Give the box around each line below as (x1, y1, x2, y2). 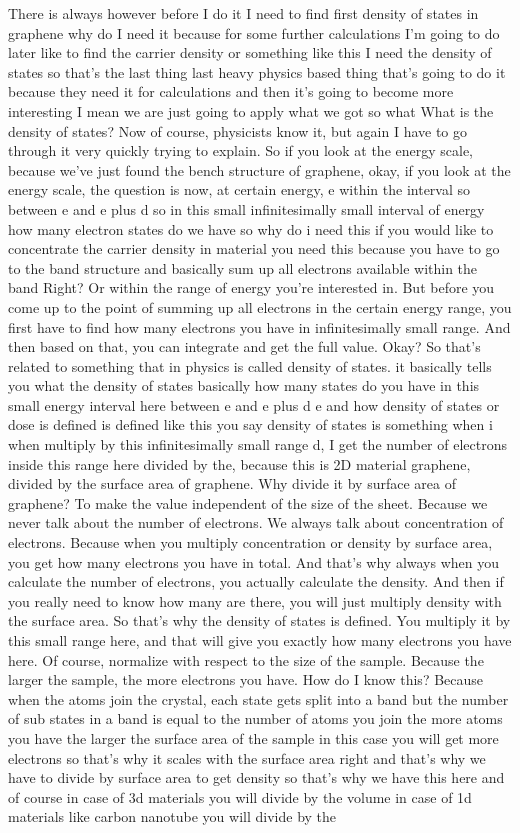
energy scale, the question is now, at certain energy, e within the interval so (8, 179, 471, 200)
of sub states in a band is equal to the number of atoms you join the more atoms (8, 708, 503, 729)
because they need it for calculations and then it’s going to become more (8, 81, 454, 102)
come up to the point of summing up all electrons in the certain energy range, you (8, 296, 512, 317)
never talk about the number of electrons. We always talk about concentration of (8, 512, 504, 533)
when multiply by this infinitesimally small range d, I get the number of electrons (8, 434, 507, 455)
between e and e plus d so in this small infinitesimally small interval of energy (8, 198, 485, 219)
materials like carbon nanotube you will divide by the (8, 806, 337, 827)
